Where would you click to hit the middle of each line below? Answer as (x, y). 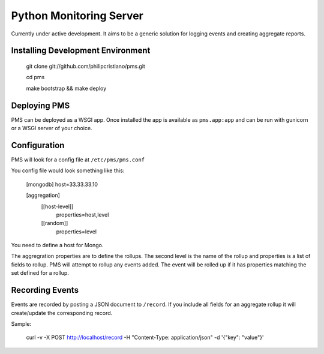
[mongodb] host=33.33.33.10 (62, 184)
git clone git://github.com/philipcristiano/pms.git (85, 66)
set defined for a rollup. (40, 273)
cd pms (35, 77)
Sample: (21, 323)
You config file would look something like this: (68, 170)
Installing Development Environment (81, 51)
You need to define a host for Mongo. (57, 245)
